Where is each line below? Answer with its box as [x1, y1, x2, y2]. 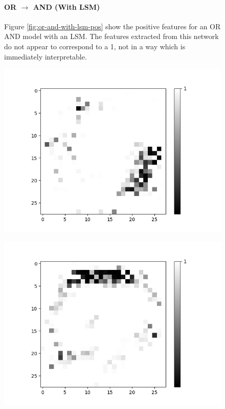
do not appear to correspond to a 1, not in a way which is [4, 41, 186, 51]
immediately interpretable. [4, 51, 87, 62]
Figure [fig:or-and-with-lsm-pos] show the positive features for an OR [4, 21, 221, 31]
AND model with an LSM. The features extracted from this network [4, 31, 219, 42]
